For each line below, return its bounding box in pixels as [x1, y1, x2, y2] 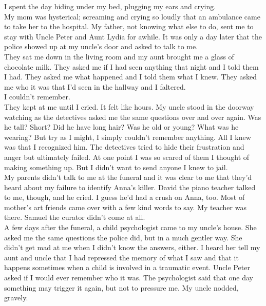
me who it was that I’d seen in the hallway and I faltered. [4, 81, 186, 92]
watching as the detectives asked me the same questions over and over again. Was [4, 111, 261, 122]
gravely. [4, 292, 28, 303]
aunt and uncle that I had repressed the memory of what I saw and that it [4, 252, 239, 262]
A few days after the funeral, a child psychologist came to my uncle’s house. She [4, 222, 257, 233]
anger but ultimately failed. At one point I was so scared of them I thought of [4, 151, 250, 162]
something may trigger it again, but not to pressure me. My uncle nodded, [4, 282, 239, 293]
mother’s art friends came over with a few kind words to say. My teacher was [4, 201, 246, 212]
